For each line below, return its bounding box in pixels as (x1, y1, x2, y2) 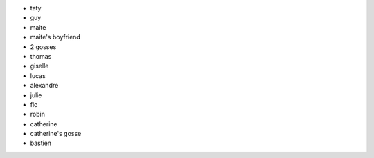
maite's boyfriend (30, 33, 81, 41)
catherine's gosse (30, 130, 82, 138)
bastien (30, 139, 52, 148)
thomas (30, 52, 52, 60)
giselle (30, 62, 49, 70)
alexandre (30, 81, 59, 90)
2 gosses (30, 42, 57, 51)
